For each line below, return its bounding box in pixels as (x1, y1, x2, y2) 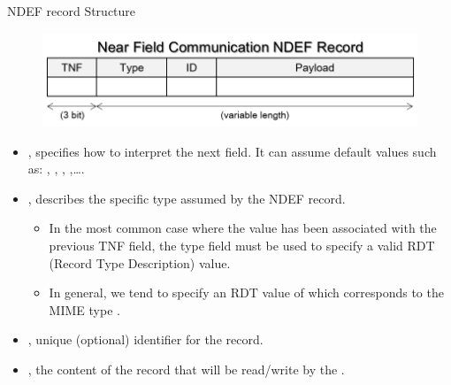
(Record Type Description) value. (49, 253, 231, 272)
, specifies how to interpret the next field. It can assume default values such (27, 142, 437, 160)
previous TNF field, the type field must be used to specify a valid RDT (49, 236, 435, 255)
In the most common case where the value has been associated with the (49, 219, 437, 237)
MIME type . (49, 300, 120, 319)
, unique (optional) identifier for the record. (27, 330, 264, 349)
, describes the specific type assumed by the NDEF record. (27, 189, 346, 207)
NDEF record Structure (7, 2, 136, 19)
